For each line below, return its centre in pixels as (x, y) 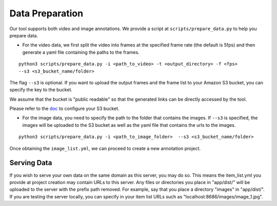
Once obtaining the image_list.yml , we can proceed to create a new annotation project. (105, 148)
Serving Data (31, 163)
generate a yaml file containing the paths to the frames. (81, 52)
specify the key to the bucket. (41, 90)
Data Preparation (46, 13)
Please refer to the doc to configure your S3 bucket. (65, 109)
